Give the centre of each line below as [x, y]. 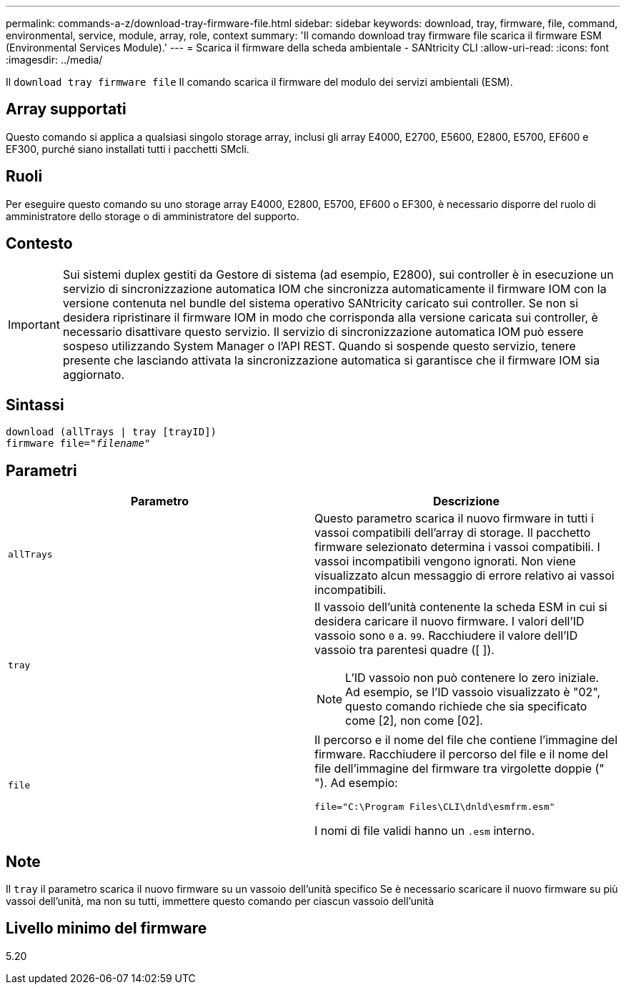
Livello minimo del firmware [106, 929]
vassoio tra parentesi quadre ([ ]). [404, 650]
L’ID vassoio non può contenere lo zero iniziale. [472, 678]
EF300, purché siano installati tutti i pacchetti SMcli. [128, 149]
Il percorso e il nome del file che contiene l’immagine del [466, 740]
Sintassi [35, 405]
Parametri [41, 470]
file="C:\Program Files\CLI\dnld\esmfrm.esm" [435, 807]
